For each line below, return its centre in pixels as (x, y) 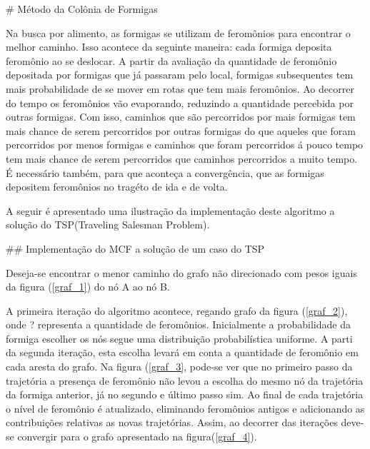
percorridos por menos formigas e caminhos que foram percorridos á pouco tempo (185, 145)
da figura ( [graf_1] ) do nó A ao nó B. (88, 287)
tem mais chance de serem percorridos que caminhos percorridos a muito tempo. (182, 158)
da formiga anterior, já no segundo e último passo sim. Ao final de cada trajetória (185, 394)
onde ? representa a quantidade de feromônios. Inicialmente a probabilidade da (178, 324)
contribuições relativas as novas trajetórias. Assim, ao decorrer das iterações (172, 422)
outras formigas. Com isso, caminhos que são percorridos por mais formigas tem (181, 117)
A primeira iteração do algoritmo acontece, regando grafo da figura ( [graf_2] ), (177, 310)
